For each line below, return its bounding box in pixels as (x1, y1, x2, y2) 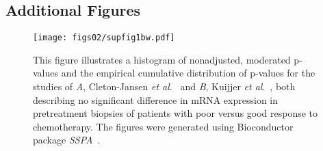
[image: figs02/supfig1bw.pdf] (33, 33, 175, 43)
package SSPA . (33, 133, 101, 147)
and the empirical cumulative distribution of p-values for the (61, 66, 315, 80)
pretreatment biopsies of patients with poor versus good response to (33, 106, 318, 120)
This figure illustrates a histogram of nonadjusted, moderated (33, 52, 291, 66)
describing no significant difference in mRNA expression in (33, 92, 279, 107)
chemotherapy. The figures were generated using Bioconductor (33, 119, 294, 133)
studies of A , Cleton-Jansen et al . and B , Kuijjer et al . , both (33, 79, 296, 94)
